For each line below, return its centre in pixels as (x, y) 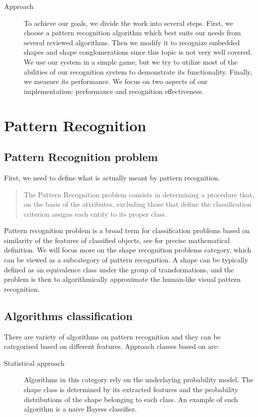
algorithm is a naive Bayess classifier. (80, 409)
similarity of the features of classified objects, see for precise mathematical (117, 240)
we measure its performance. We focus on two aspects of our (116, 81)
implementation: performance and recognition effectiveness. (114, 91)
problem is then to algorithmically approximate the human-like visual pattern (122, 279)
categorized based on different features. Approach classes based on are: (112, 346)
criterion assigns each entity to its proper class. (95, 213)
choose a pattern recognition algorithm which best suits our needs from (132, 33)
